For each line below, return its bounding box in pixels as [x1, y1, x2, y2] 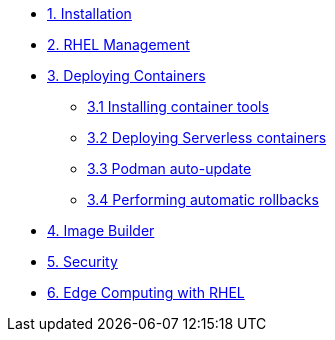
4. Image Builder [47, 222, 155, 239]
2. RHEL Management [47, 36, 190, 53]
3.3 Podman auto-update [87, 160, 252, 177]
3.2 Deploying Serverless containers [87, 129, 327, 146]
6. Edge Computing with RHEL [47, 284, 245, 301]
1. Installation [47, 5, 132, 22]
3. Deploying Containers [47, 67, 206, 84]
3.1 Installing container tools [87, 98, 269, 115]
